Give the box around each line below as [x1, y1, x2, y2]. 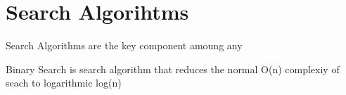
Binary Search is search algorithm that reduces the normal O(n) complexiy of [6, 61, 340, 76]
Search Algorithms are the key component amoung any [6, 38, 243, 53]
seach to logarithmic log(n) [6, 75, 122, 90]
